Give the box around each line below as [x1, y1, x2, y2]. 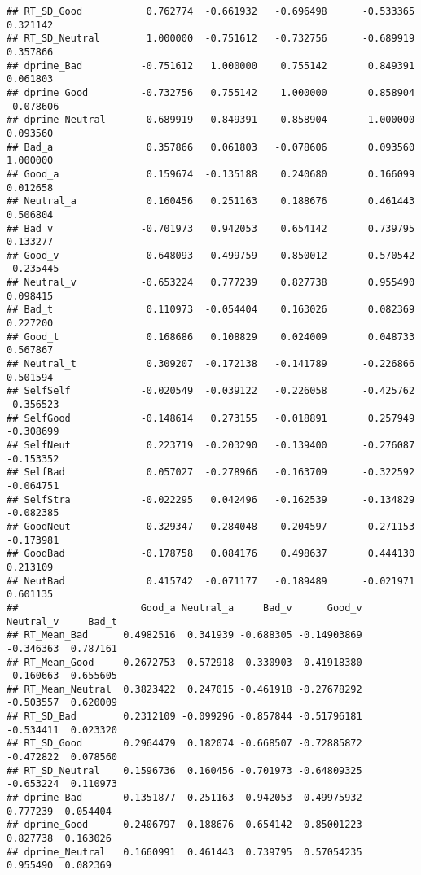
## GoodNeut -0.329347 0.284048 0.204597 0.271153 [7, 520, 415, 532]
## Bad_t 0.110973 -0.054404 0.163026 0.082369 [7, 304, 415, 316]
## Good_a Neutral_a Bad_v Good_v [7, 602, 362, 614]
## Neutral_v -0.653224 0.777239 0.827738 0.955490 [7, 277, 415, 289]
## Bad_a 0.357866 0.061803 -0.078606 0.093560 [7, 141, 415, 153]
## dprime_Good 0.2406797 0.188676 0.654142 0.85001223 [7, 819, 362, 831]
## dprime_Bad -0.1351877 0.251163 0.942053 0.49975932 [7, 792, 362, 804]
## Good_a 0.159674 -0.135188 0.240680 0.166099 [7, 168, 415, 180]
